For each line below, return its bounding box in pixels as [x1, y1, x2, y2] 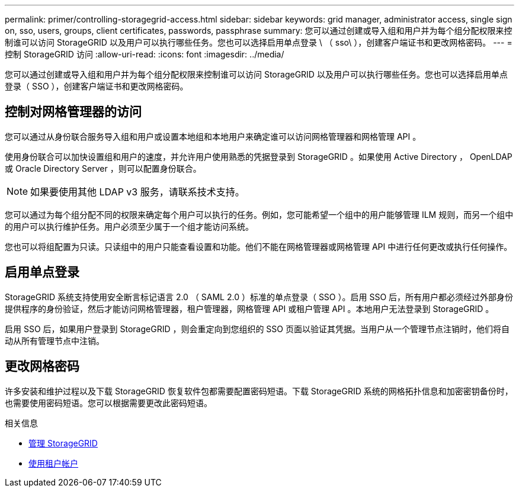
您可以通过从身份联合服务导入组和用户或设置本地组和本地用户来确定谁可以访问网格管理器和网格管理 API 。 [5, 131, 421, 142]
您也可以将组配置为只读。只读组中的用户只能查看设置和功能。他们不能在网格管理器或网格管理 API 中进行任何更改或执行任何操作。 [5, 241, 512, 252]
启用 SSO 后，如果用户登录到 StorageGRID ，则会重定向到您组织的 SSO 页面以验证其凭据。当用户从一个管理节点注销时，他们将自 [5, 323, 510, 334]
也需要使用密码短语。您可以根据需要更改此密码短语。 [5, 397, 212, 408]
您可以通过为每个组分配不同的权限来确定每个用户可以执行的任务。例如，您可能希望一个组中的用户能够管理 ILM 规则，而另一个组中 [5, 209, 514, 220]
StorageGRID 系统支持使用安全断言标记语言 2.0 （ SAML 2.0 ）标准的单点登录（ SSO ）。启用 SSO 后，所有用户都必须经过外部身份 [5, 291, 514, 302]
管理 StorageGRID [28, 438, 98, 448]
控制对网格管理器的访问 [5, 104, 142, 120]
